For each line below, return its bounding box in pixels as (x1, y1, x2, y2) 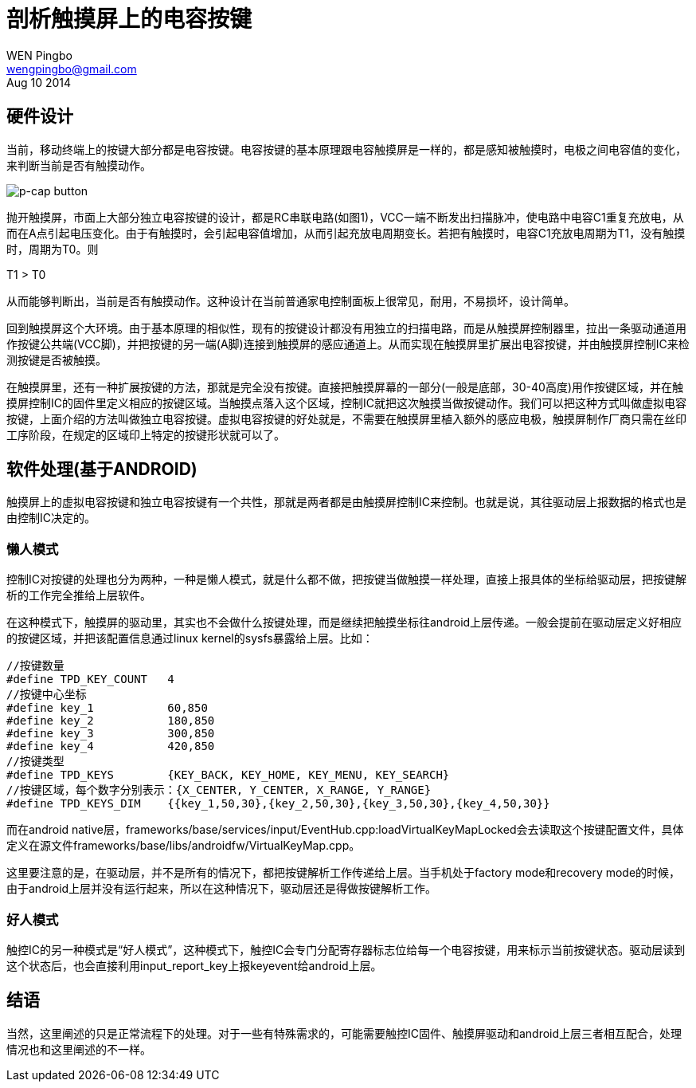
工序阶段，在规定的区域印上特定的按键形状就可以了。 (6, 427, 285, 442)
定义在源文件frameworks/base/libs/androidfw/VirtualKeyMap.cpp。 (6, 839, 361, 853)
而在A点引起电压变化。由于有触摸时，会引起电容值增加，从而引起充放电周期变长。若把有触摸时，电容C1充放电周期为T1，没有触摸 (6, 226, 686, 240)
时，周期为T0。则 (6, 242, 99, 256)
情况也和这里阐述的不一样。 (6, 1042, 151, 1056)
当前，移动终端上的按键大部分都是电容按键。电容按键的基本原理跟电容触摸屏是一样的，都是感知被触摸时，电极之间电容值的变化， (6, 142, 686, 156)
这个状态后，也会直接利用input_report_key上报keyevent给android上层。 (6, 958, 382, 972)
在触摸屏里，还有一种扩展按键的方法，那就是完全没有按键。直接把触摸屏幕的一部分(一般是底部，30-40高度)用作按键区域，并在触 (6, 379, 684, 394)
